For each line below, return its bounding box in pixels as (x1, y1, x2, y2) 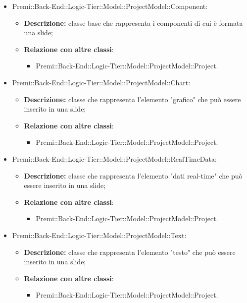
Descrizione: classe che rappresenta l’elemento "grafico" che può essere (24, 94, 241, 104)
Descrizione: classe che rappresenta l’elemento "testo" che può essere (24, 246, 236, 257)
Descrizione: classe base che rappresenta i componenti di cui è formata (24, 17, 243, 28)
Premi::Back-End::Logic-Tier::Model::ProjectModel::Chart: (12, 77, 191, 87)
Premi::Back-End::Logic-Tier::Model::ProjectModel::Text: (12, 230, 187, 240)
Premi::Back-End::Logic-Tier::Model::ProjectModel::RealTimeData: (12, 153, 217, 164)
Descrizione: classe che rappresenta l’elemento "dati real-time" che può (24, 170, 243, 181)
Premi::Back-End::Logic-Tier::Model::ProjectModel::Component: (12, 1, 208, 11)
